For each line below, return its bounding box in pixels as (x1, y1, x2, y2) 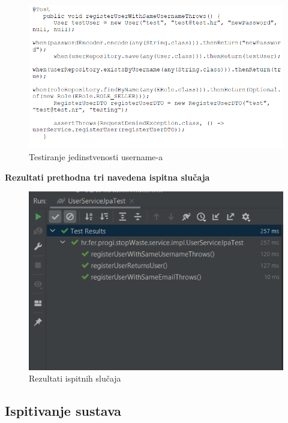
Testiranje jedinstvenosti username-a (29, 151, 163, 163)
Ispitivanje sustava (5, 401, 122, 420)
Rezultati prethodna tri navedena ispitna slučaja (5, 170, 210, 183)
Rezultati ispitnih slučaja (29, 372, 121, 385)
